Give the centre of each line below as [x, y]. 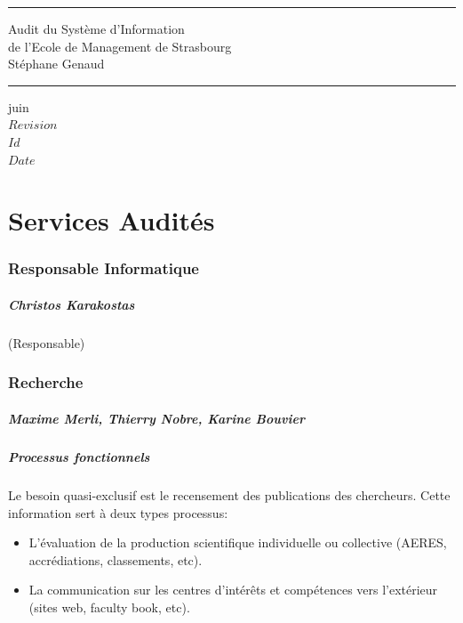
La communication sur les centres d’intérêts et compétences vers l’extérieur [233, 590]
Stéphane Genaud [56, 64]
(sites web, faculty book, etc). [109, 607]
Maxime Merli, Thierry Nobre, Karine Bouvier [156, 418]
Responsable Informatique [104, 268]
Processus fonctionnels [79, 456]
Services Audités [112, 220]
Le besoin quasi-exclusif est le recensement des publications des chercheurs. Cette [229, 494]
